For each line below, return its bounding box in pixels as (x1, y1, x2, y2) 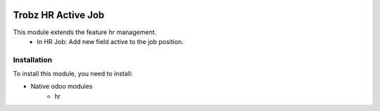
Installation (13, 54, 53, 64)
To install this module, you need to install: (13, 70, 133, 78)
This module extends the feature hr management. (13, 28, 157, 36)
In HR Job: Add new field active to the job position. (37, 37, 184, 45)
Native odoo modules (30, 82, 93, 91)
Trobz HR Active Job (13, 9, 105, 21)
